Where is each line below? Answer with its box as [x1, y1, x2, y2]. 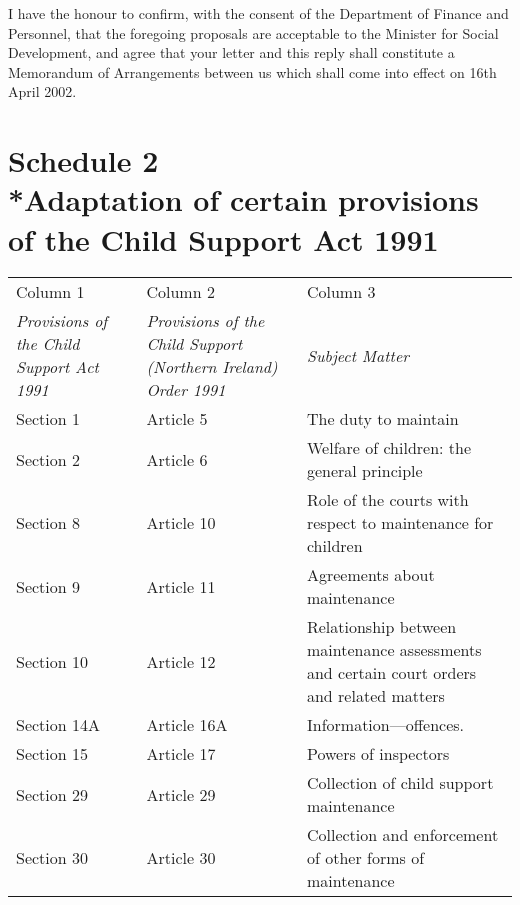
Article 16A [146, 713, 228, 737]
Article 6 [146, 447, 208, 471]
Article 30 [146, 846, 216, 870]
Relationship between [306, 615, 457, 639]
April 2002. [8, 81, 77, 102]
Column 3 [306, 280, 376, 304]
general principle [306, 459, 423, 483]
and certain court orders [306, 661, 477, 685]
